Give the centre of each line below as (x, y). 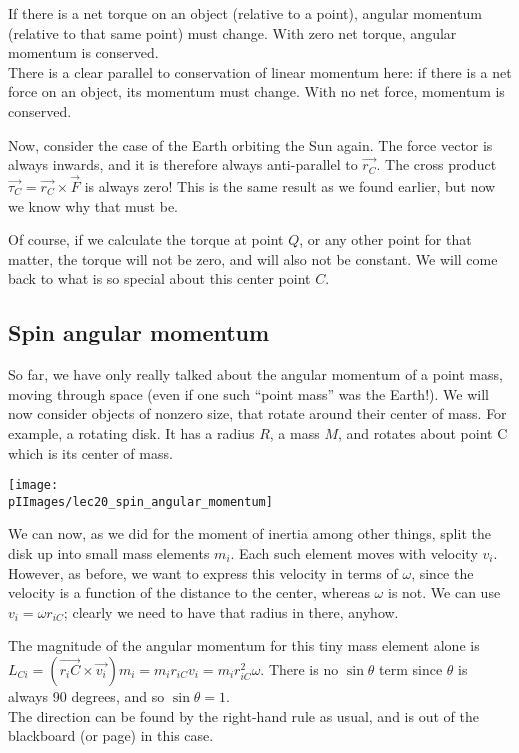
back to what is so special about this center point (159, 278)
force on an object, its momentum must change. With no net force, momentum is (256, 91)
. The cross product (436, 164)
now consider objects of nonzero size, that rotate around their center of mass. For (257, 413)
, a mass (294, 432)
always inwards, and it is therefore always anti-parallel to (183, 164)
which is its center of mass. (90, 452)
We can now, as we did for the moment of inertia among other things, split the (249, 533)
